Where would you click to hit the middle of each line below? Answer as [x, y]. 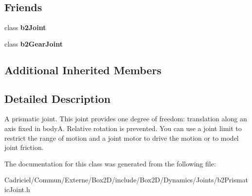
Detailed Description [58, 98]
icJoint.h [17, 189]
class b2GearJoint [34, 43]
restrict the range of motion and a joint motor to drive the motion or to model [122, 138]
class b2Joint [25, 27]
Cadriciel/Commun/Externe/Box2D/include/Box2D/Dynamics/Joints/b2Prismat [126, 180]
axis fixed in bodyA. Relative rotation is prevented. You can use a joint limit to [123, 128]
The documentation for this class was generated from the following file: [110, 163]
